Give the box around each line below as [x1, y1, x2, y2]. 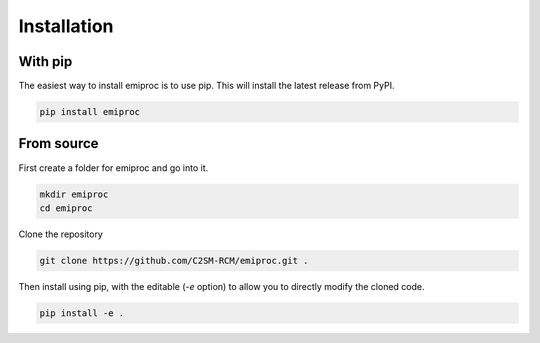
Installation [18, 15, 114, 37]
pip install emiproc [39, 106, 140, 118]
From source [18, 135, 99, 152]
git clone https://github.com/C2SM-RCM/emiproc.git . [39, 255, 309, 266]
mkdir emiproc [39, 188, 109, 200]
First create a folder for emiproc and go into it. [18, 161, 209, 174]
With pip [18, 53, 73, 70]
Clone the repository [18, 228, 104, 240]
